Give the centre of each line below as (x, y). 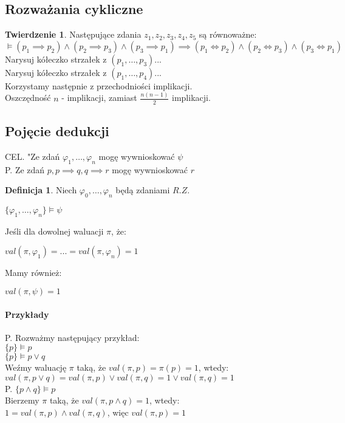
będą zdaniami (143, 190)
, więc (118, 412)
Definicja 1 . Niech (41, 190)
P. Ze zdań (25, 169)
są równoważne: (228, 34)
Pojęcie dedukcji (57, 130)
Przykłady (27, 314)
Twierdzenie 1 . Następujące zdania (73, 34)
